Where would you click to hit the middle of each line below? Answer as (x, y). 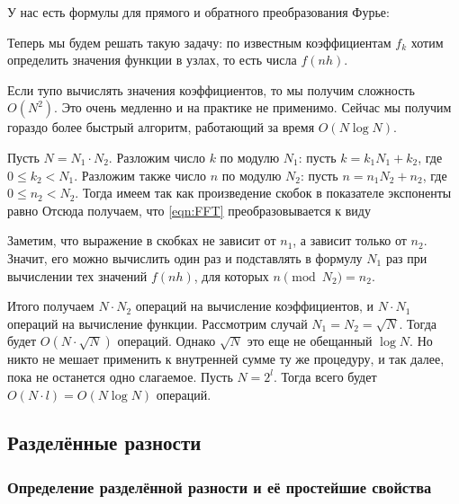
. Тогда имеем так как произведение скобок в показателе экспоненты (263, 193)
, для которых (231, 275)
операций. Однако (166, 341)
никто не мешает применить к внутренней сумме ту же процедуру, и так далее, (226, 359)
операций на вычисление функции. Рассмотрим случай (157, 323)
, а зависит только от (350, 240)
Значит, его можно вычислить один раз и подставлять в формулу (185, 257)
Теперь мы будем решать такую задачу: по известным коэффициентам (199, 42)
